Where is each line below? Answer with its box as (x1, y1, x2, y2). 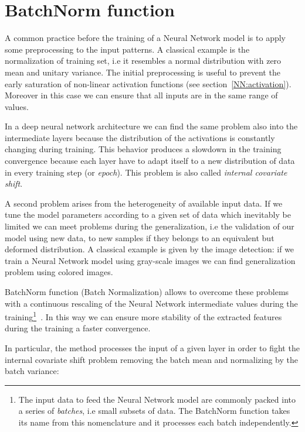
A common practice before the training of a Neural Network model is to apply (5, 32, 286, 44)
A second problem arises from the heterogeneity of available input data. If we (5, 197, 283, 209)
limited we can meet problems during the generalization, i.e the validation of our (5, 220, 294, 232)
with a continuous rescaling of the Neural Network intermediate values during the (5, 297, 298, 309)
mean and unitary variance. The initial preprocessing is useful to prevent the (5, 66, 280, 78)
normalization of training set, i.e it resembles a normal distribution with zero (5, 54, 282, 67)
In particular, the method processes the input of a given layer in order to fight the (5, 342, 300, 354)
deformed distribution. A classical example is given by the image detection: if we (5, 243, 294, 255)
